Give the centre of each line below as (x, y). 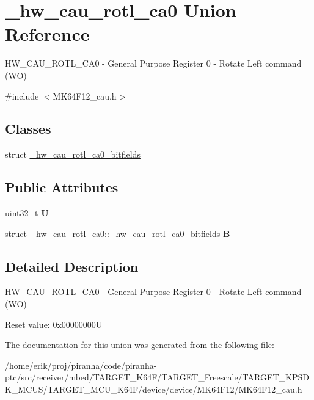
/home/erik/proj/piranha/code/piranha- (81, 365)
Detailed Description (72, 266)
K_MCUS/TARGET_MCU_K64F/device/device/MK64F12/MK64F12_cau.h (154, 389)
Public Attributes (62, 187)
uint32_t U (27, 213)
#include (22, 96)
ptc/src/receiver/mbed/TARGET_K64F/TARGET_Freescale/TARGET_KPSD (157, 377)
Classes (28, 129)
